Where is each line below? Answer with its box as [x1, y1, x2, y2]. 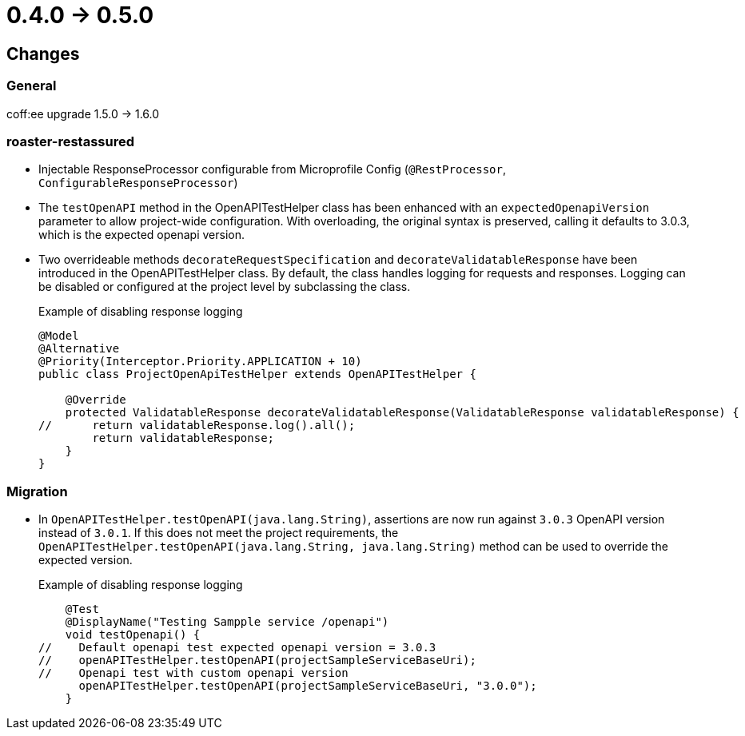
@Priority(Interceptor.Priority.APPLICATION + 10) [38, 355, 362, 368]
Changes [6, 43, 80, 64]
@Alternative [38, 342, 120, 356]
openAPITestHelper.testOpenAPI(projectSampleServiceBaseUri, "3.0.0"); [78, 679, 537, 693]
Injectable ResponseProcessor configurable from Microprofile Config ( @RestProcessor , [38, 162, 507, 177]
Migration [6, 483, 68, 499]
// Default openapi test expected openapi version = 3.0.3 [38, 641, 436, 654]
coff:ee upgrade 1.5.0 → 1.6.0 [6, 106, 160, 121]
